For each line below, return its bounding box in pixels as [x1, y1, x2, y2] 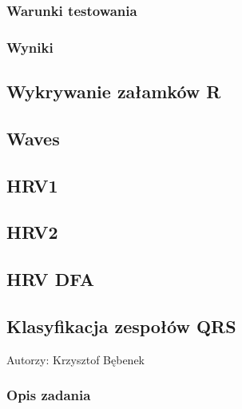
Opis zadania [6, 385, 91, 405]
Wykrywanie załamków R [6, 79, 221, 104]
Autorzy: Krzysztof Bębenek [6, 351, 145, 367]
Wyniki [6, 37, 54, 57]
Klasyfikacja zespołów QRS [6, 313, 236, 338]
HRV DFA [6, 267, 94, 292]
